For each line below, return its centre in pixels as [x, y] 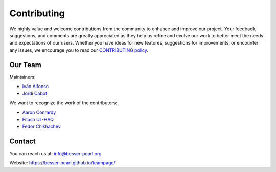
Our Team [26, 65]
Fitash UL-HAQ [38, 119]
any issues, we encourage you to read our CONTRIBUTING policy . [79, 50]
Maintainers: [22, 77]
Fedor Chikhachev [41, 126]
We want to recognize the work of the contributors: [63, 103]
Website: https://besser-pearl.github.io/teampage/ [62, 163]
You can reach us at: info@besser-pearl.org [55, 153]
